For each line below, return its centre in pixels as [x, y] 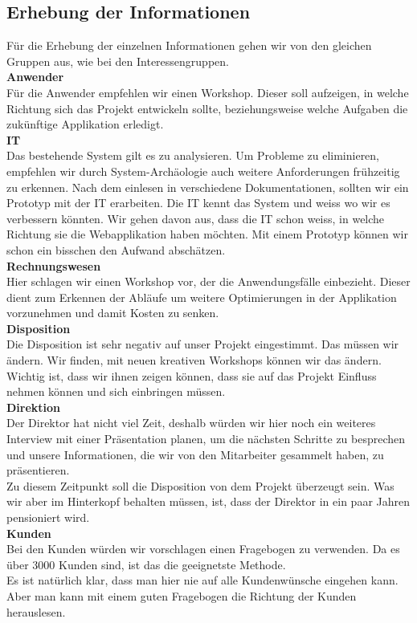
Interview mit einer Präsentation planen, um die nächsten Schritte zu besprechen [206, 439]
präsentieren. [38, 470]
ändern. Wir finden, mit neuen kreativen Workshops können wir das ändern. [194, 360]
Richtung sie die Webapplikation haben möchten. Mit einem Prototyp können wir [207, 234]
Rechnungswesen [54, 265]
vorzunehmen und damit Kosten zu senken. [113, 313]
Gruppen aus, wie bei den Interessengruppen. [118, 61]
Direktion [34, 407]
